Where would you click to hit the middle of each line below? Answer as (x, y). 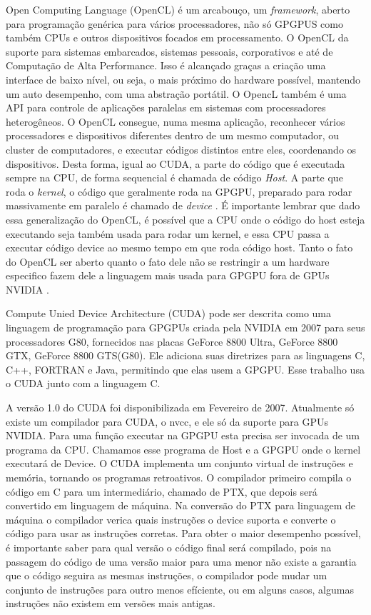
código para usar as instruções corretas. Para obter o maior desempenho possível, (183, 533)
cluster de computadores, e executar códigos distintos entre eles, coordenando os (181, 149)
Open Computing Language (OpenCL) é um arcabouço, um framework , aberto (178, 9)
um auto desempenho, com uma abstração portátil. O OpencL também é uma (176, 93)
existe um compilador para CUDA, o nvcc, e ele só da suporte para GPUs (167, 421)
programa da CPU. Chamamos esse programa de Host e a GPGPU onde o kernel (183, 449)
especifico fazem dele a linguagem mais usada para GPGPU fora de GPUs (168, 275)
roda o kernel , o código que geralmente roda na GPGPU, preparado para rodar (179, 191)
